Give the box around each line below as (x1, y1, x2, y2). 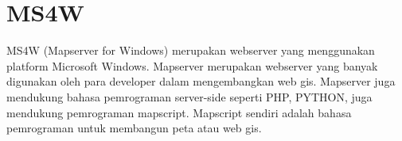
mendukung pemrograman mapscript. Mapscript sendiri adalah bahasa (6, 104, 352, 120)
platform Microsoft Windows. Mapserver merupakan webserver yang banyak (6, 57, 378, 74)
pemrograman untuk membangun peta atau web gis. (6, 120, 262, 136)
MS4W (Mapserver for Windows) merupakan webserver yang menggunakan (6, 42, 375, 59)
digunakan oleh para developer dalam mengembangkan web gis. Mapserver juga (6, 73, 396, 90)
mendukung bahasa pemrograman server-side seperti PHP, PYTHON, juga (6, 88, 373, 105)
